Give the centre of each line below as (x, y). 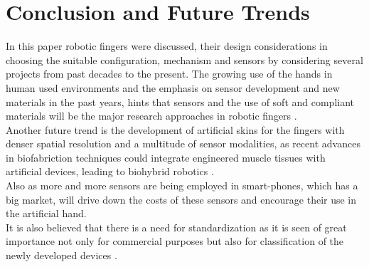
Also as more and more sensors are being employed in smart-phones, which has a (182, 185)
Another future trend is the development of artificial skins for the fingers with (175, 129)
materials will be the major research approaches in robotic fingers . (151, 116)
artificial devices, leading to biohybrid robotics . (110, 171)
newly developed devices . (61, 255)
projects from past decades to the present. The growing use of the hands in (169, 74)
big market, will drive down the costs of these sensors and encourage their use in (181, 199)
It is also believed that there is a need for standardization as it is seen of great (176, 227)
